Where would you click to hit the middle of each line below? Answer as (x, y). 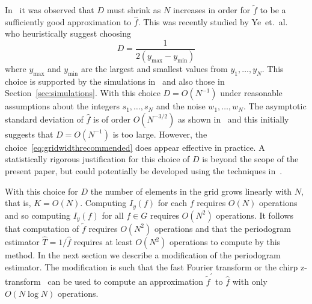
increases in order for (212, 10)
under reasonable (251, 93)
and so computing (38, 215)
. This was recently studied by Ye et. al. (213, 21)
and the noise (181, 106)
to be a (273, 10)
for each (172, 203)
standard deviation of (44, 119)
